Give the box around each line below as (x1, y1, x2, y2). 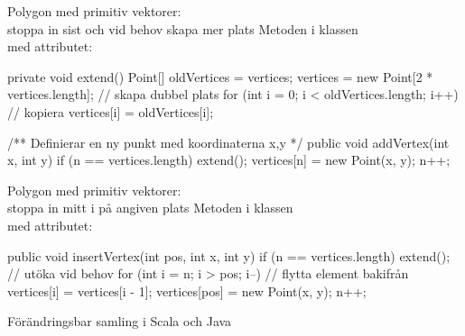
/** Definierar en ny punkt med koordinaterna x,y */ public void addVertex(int (7, 132, 450, 151)
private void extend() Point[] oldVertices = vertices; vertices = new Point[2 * (7, 67, 433, 86)
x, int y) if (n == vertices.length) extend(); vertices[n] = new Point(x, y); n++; (7, 150, 451, 169)
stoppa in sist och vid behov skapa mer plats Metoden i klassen (7, 19, 358, 38)
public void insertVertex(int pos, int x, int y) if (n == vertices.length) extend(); (7, 246, 451, 265)
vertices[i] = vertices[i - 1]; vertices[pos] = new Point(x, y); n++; (7, 281, 367, 300)
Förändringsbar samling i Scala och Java (7, 312, 232, 331)
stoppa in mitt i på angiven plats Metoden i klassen (7, 198, 293, 217)
